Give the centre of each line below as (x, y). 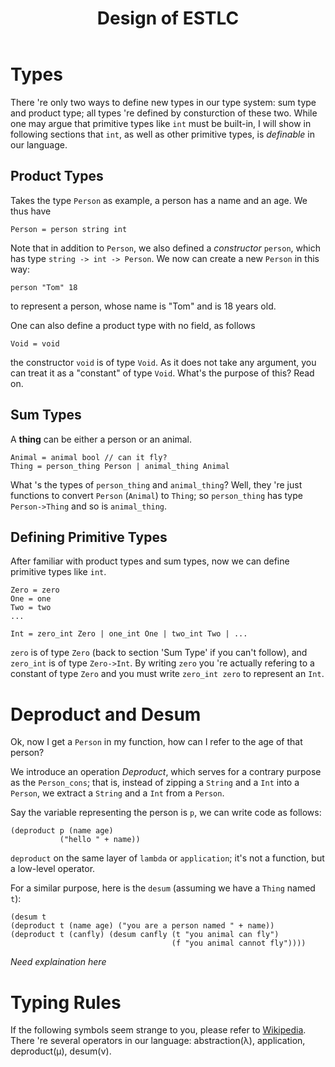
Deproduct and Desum (106, 714)
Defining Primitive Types (89, 537)
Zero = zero (35, 590)
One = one (31, 599)
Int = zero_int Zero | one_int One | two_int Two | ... (129, 634)
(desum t (28, 917)
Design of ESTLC (168, 18)
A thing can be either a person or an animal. (101, 439)
